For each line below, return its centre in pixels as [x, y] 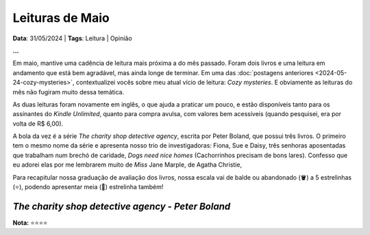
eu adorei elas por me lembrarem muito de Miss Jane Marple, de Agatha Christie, [127, 165]
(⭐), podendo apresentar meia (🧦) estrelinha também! [88, 187]
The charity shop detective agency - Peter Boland [122, 206]
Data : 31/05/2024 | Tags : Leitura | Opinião [73, 38]
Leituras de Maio [61, 18]
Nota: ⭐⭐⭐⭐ [30, 223]
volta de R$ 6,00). [38, 124]
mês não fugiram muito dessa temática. [69, 92]
